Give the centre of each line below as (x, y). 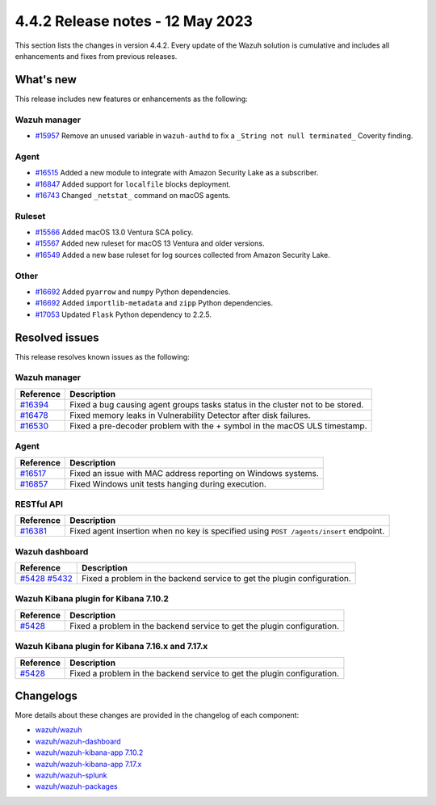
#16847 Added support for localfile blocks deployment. (133, 184)
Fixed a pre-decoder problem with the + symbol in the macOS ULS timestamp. (218, 426)
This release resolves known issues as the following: (102, 356)
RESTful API (39, 504)
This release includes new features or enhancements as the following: (131, 99)
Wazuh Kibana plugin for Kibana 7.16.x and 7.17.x (111, 647)
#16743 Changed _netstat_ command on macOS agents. (133, 195)
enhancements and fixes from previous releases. (96, 56)
